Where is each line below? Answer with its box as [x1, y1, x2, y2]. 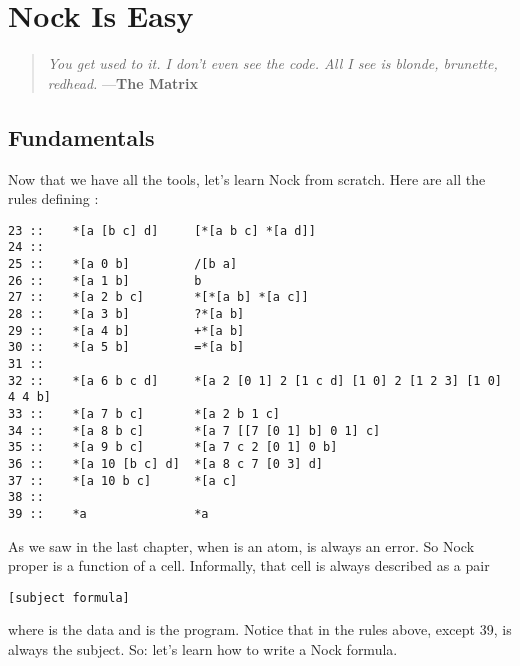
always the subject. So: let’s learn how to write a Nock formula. [8, 638, 398, 659]
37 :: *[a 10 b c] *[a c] [8, 473, 238, 488]
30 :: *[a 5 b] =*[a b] [8, 340, 245, 355]
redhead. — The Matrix [47, 72, 198, 93]
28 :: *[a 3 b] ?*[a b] [8, 306, 245, 321]
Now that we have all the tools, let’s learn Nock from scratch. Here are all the [8, 168, 486, 189]
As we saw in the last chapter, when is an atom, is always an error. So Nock [8, 535, 475, 556]
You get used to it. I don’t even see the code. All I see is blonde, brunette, [47, 53, 498, 74]
